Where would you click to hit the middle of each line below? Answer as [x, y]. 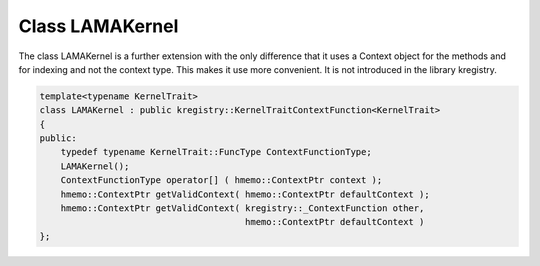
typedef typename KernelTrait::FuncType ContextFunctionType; [216, 152]
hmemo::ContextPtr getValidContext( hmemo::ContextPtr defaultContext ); [245, 194]
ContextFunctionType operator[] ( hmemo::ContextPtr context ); [221, 180]
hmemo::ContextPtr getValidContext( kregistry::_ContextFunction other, [242, 208]
